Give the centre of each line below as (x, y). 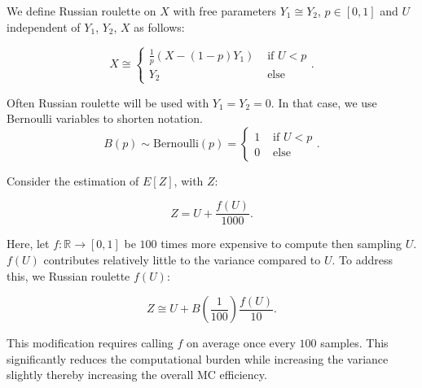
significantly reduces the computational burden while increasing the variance (198, 358)
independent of (44, 26)
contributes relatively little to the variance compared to (182, 259)
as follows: (159, 26)
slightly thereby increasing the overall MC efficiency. (137, 375)
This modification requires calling (90, 343)
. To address (362, 259)
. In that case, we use (324, 102)
